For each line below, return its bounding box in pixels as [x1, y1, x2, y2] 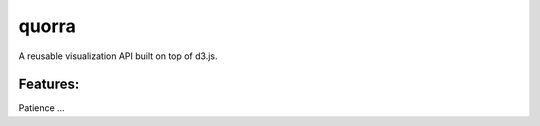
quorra [18, 15, 77, 37]
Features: [18, 76, 80, 93]
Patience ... [18, 102, 65, 114]
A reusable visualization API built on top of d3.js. [18, 50, 218, 62]
